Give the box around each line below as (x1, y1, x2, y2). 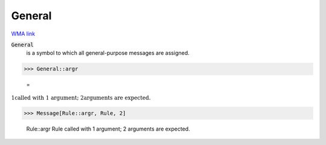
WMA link (11, 30, 36, 37)
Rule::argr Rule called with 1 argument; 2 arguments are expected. (26, 125, 190, 132)
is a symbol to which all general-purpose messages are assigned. (26, 49, 190, 57)
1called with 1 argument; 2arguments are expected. (11, 94, 151, 101)
